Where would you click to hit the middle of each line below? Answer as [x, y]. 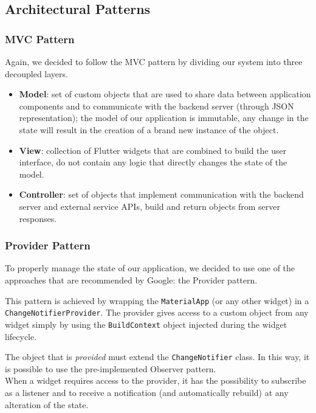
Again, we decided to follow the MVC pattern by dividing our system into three [154, 61]
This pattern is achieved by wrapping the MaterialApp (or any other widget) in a [157, 300]
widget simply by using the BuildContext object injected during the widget [146, 324]
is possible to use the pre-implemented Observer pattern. [111, 368]
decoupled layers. [36, 73]
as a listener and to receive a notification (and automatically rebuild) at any [147, 392]
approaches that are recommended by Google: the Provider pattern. [131, 279]
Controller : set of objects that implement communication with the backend [161, 194]
